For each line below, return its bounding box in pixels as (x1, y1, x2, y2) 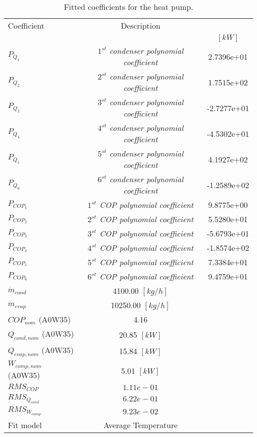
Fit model (8, 419, 42, 431)
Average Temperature (103, 419, 178, 431)
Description (121, 20, 161, 31)
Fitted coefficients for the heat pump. (64, 1, 193, 12)
